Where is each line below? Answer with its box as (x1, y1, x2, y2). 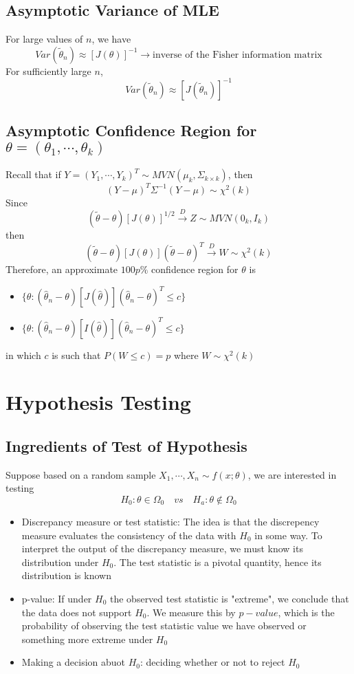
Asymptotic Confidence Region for (5, 120, 257, 141)
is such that (52, 347, 101, 362)
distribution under (21, 554, 99, 569)
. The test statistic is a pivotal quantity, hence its (113, 554, 322, 569)
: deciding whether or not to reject (140, 655, 285, 669)
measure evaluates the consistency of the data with (21, 528, 236, 542)
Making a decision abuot (21, 655, 126, 669)
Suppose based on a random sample (5, 467, 156, 481)
